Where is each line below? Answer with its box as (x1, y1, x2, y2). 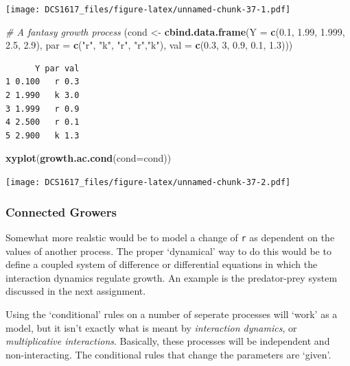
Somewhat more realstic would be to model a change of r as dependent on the (5, 230, 335, 244)
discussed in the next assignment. (5, 284, 146, 298)
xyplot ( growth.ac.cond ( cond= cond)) (5, 151, 172, 165)
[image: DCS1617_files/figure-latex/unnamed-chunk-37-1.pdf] (5, 5, 291, 14)
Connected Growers (5, 203, 117, 220)
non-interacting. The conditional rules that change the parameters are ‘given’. (5, 347, 331, 361)
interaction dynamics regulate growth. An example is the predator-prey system (5, 270, 338, 284)
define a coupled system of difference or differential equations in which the (5, 257, 318, 271)
